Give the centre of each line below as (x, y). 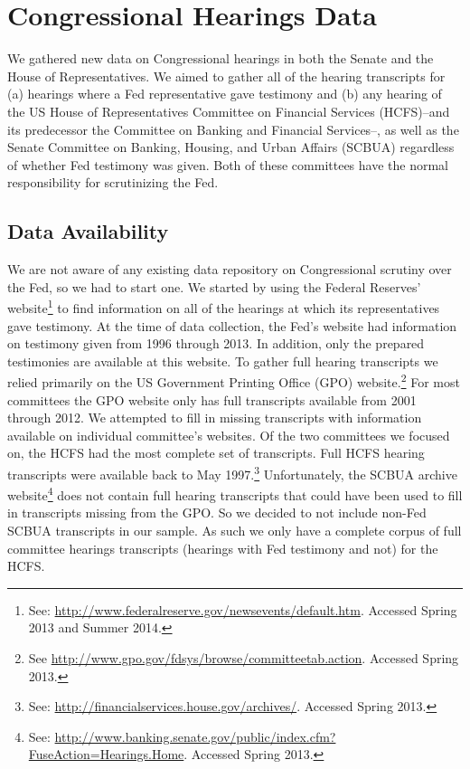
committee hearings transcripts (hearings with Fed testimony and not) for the (223, 548)
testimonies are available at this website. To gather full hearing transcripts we (223, 361)
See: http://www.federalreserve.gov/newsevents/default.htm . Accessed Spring (243, 609)
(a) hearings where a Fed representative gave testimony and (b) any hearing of (225, 94)
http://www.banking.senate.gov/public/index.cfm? (195, 736)
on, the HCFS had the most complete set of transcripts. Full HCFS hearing (216, 453)
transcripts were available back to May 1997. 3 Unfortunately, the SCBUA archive (232, 472)
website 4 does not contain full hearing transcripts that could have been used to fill (235, 494)
